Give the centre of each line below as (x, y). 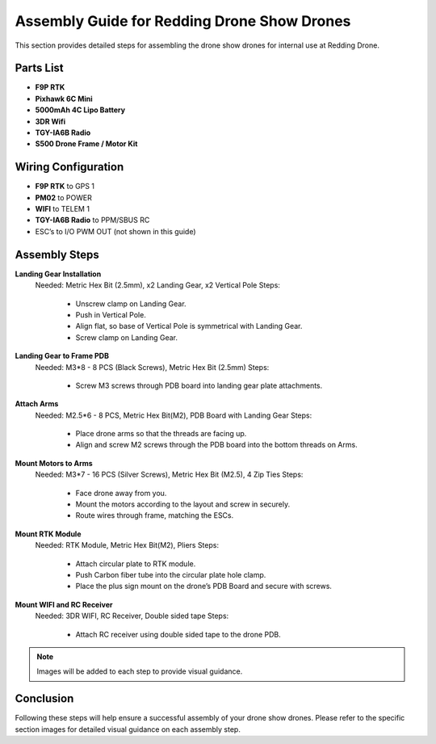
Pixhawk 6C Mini (64, 99)
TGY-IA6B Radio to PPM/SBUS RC (92, 220)
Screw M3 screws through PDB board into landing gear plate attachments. (199, 385)
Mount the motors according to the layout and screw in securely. (183, 504)
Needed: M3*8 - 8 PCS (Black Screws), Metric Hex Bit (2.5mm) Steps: (152, 367)
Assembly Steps (57, 254)
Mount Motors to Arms (54, 463)
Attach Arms (37, 404)
